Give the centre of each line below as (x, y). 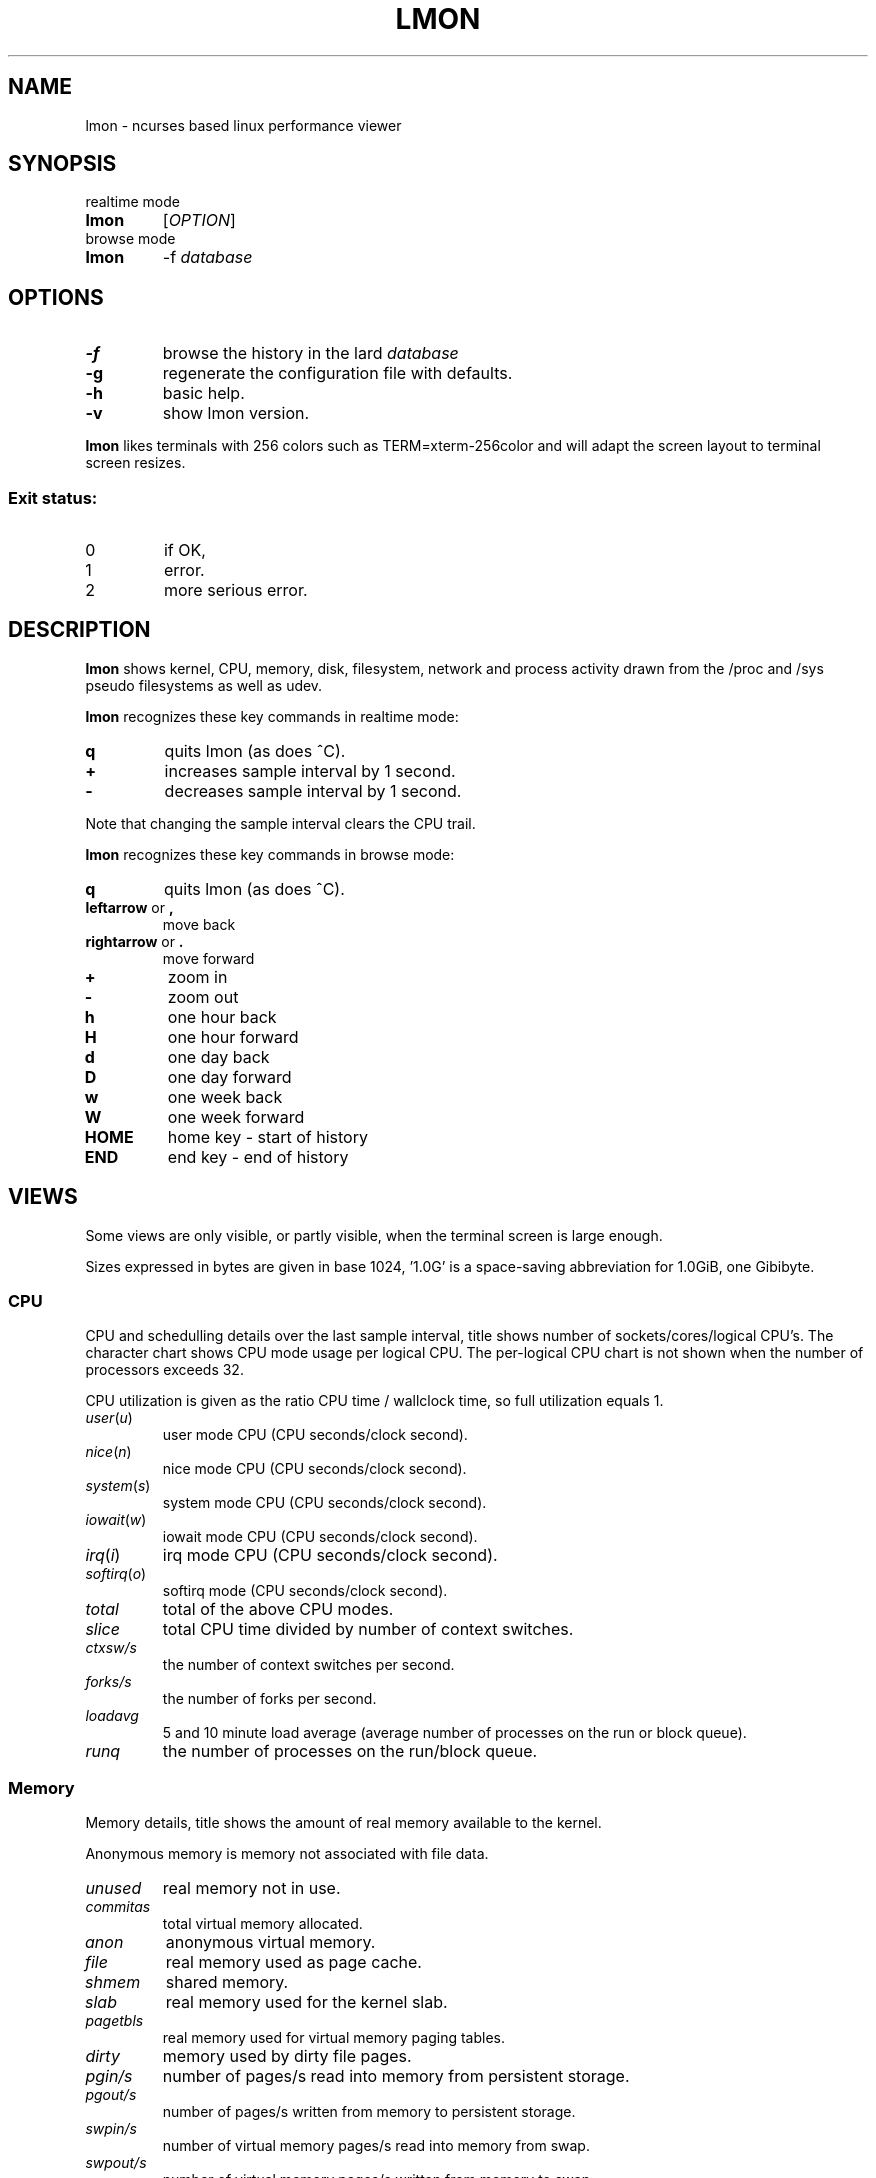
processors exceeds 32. (164, 1370)
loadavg (112, 1716)
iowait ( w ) (116, 1520)
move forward (208, 958)
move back (199, 924)
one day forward (229, 1076)
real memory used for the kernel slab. (306, 2002)
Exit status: (53, 497)
